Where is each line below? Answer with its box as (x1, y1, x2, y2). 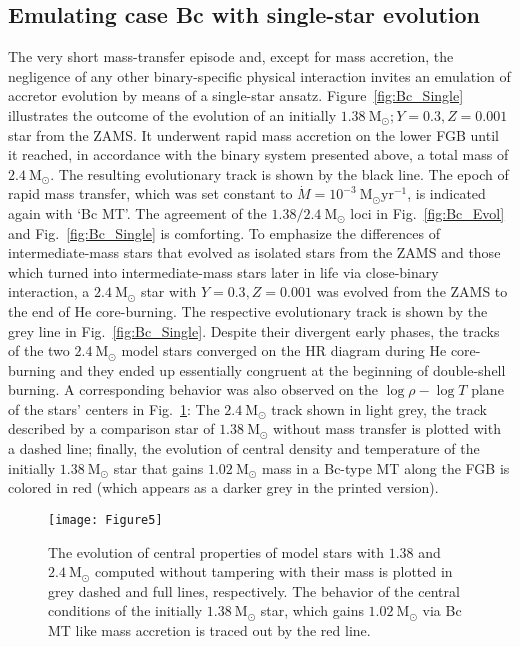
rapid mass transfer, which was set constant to (8, 183, 293, 204)
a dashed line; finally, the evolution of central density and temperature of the (8, 438, 480, 459)
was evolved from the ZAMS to (316, 281, 508, 302)
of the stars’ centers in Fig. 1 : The (8, 398, 220, 419)
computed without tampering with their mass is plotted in (94, 561, 453, 582)
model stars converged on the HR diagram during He (121, 340, 447, 361)
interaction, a (8, 281, 90, 302)
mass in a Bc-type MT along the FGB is (261, 457, 510, 478)
